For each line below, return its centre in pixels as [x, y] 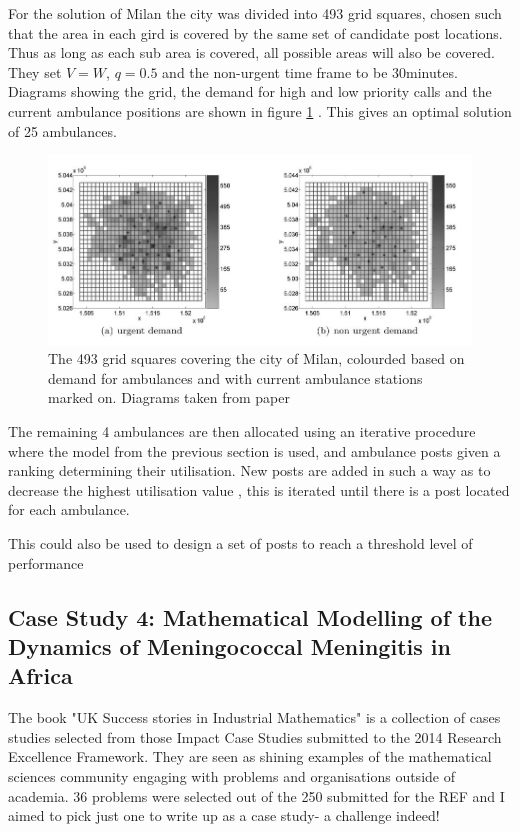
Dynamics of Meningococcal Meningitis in [229, 645]
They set [35, 71]
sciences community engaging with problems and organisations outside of [231, 775]
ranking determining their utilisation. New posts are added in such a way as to [249, 470]
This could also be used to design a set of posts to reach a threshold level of [240, 542]
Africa [40, 675]
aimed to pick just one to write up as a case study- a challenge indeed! [224, 815]
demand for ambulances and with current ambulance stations [235, 377]
